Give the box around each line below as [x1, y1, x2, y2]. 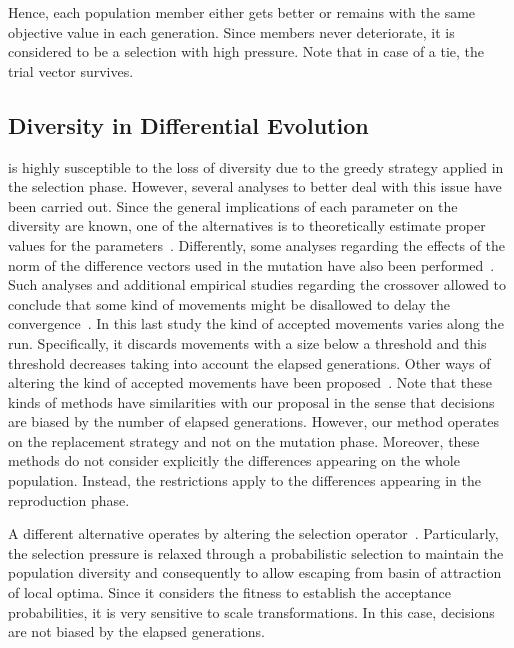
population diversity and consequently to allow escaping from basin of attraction [8, 562, 502, 583]
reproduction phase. [8, 489, 130, 510]
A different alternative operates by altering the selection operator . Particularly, [8, 523, 499, 544]
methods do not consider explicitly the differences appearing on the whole [8, 450, 460, 471]
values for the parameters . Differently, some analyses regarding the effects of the [8, 234, 506, 255]
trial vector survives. [8, 60, 134, 81]
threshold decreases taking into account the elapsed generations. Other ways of [8, 352, 491, 373]
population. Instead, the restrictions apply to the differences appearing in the [8, 470, 482, 491]
